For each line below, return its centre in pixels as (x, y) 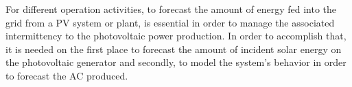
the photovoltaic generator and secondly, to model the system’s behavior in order (176, 62)
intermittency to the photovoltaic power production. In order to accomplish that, (176, 36)
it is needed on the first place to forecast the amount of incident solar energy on (174, 49)
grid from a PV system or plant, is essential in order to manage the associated (170, 22)
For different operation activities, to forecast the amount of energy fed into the (171, 9)
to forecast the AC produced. (67, 75)
